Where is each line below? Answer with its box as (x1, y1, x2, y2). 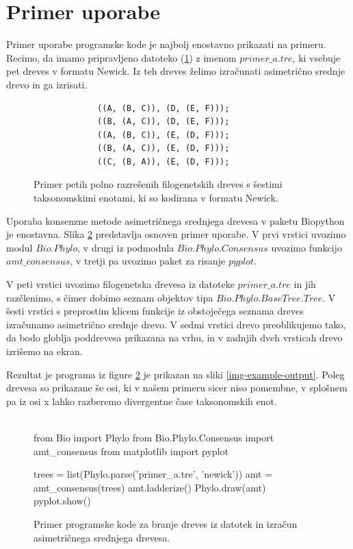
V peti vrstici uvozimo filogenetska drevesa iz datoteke (6, 277, 235, 291)
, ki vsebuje (292, 50, 341, 64)
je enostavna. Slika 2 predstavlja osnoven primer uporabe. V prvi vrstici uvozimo (6, 227, 346, 241)
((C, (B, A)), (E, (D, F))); (97, 156, 230, 167)
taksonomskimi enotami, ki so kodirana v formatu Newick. (34, 191, 278, 205)
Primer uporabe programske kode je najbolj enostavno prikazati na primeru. (6, 37, 326, 51)
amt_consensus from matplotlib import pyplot (34, 443, 228, 458)
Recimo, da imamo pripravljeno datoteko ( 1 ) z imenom (6, 50, 237, 64)
